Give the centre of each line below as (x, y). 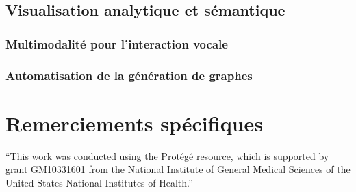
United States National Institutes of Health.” (99, 182)
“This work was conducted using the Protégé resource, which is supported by (167, 155)
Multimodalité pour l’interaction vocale (117, 43)
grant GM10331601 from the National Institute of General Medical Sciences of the (178, 169)
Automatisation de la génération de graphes (129, 75)
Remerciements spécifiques (135, 123)
